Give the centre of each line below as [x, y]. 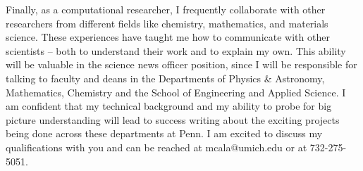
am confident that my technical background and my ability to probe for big [169, 106]
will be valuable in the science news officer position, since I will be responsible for [181, 64]
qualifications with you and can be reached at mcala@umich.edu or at [156, 147]
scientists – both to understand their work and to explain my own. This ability [176, 50]
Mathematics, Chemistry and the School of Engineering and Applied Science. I [176, 92]
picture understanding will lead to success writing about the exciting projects [173, 119]
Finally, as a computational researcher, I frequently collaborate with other [166, 9]
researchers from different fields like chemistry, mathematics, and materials [167, 23]
